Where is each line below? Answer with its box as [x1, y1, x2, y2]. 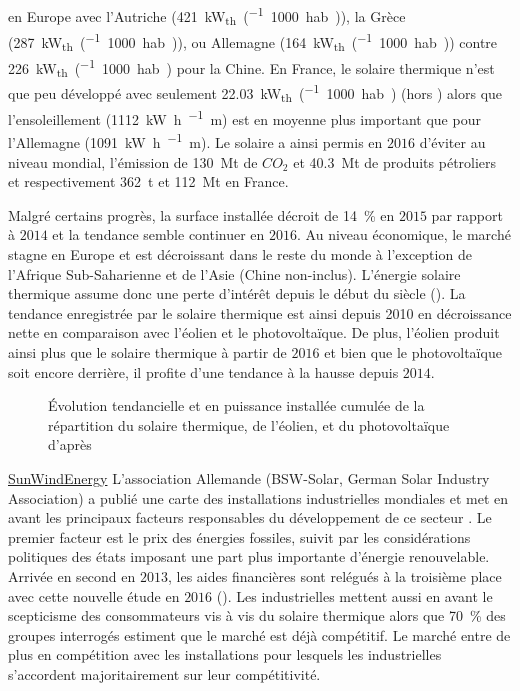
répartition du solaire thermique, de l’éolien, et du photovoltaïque [48, 414, 450, 435]
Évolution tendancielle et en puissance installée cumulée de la [48, 395, 425, 416]
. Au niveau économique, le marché [297, 224, 511, 245]
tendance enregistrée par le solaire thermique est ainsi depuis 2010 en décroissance [8, 302, 512, 323]
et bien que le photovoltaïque [324, 341, 502, 362]
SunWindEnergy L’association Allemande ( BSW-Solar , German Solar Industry [8, 467, 490, 488]
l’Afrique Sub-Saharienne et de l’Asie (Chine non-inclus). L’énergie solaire [8, 263, 461, 284]
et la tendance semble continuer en [52, 224, 265, 245]
